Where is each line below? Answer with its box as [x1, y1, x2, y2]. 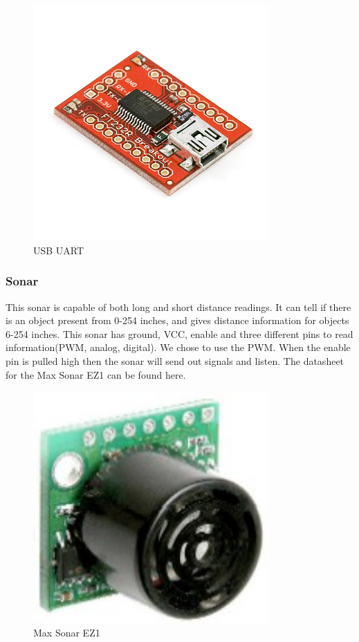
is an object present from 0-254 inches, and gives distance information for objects [6, 313, 349, 328]
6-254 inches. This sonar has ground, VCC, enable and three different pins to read [6, 326, 353, 341]
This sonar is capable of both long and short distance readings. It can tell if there [6, 299, 351, 314]
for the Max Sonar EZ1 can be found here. [6, 367, 186, 381]
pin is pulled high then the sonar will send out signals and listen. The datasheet [6, 353, 344, 368]
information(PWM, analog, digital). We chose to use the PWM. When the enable [6, 340, 351, 355]
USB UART [33, 243, 84, 257]
